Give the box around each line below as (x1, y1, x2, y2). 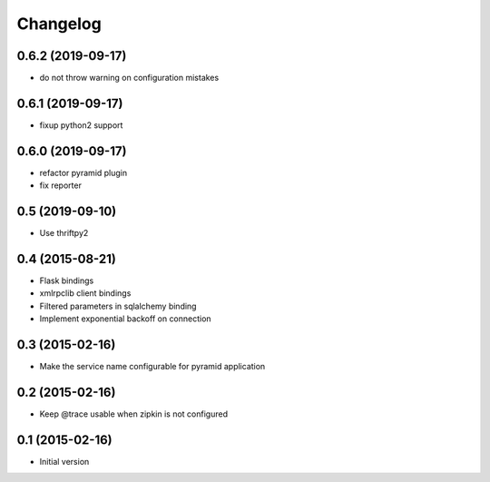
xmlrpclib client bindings (39, 288, 132, 299)
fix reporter (39, 180, 82, 191)
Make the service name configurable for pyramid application (39, 361, 266, 372)
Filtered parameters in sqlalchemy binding (39, 300, 197, 311)
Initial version (39, 456, 90, 467)
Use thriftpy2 (39, 228, 89, 239)
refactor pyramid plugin (39, 167, 128, 178)
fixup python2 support (39, 119, 123, 131)
